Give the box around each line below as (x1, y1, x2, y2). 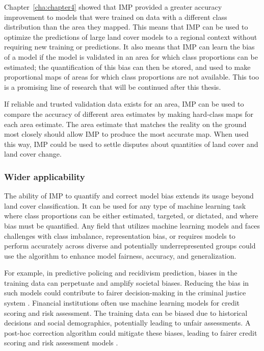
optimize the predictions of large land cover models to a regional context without (4, 31, 257, 42)
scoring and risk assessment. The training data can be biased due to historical (4, 307, 248, 318)
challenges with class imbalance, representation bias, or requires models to (4, 230, 235, 241)
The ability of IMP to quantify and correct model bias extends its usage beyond (4, 190, 254, 201)
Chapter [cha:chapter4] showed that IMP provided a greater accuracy (4, 2, 222, 12)
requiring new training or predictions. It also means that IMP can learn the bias (4, 41, 255, 52)
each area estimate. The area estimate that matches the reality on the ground (4, 118, 247, 129)
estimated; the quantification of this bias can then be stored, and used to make (4, 61, 251, 72)
